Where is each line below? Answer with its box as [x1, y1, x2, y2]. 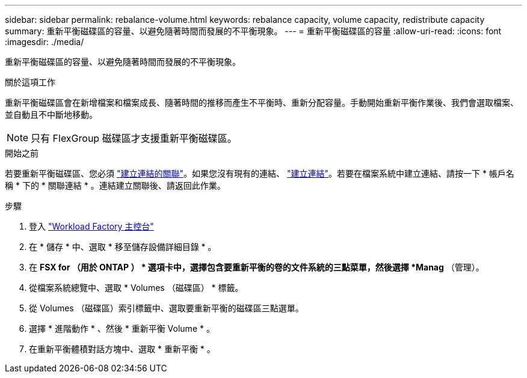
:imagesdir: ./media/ [5, 37, 84, 47]
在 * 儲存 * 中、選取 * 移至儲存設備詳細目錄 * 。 [29, 242, 217, 252]
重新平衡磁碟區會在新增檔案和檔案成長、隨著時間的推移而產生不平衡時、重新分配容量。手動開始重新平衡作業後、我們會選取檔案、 [5, 97, 519, 108]
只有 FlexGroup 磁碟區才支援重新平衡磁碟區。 [31, 132, 237, 144]
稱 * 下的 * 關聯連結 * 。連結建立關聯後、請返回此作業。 [5, 180, 226, 191]
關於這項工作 [5, 77, 55, 87]
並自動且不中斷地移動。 [5, 109, 97, 120]
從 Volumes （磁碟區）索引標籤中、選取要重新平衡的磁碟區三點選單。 [29, 303, 304, 313]
